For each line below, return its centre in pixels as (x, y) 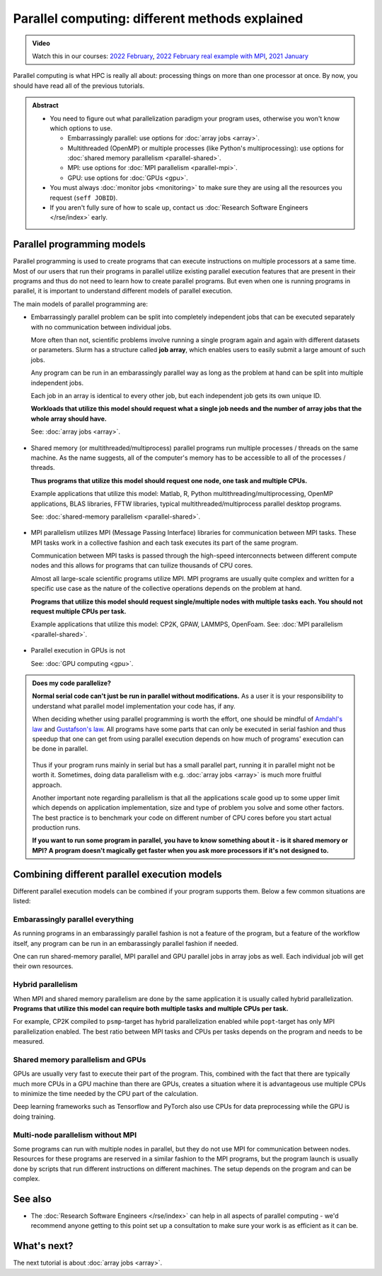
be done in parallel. (60, 749)
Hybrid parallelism (45, 985)
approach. (47, 785)
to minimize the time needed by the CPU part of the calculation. (105, 1094)
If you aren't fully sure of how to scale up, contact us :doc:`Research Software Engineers (179, 208)
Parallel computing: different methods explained (158, 18)
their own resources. (43, 966)
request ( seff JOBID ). (84, 198)
